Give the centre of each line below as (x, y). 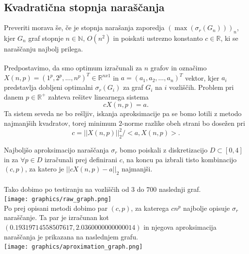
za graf (133, 87)
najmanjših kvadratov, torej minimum (60, 123)
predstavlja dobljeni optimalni (48, 87)
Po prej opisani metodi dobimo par (56, 208)
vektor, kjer (202, 77)
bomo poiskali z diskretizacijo (164, 149)
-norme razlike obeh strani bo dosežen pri (184, 123)
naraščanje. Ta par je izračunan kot (56, 217)
